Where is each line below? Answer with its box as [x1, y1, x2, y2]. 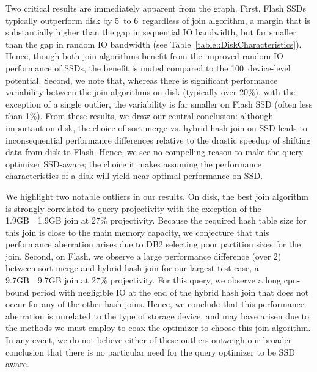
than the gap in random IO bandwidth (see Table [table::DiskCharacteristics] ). [5, 37, 302, 50]
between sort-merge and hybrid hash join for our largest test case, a [5, 261, 259, 274]
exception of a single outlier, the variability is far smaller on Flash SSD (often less [5, 97, 313, 110]
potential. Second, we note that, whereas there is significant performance [5, 73, 278, 86]
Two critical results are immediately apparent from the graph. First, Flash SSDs [5, 2, 307, 14]
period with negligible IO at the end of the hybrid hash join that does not [32, 285, 309, 298]
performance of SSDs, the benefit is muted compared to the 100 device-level [5, 61, 291, 74]
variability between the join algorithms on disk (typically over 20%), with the [5, 86, 295, 98]
